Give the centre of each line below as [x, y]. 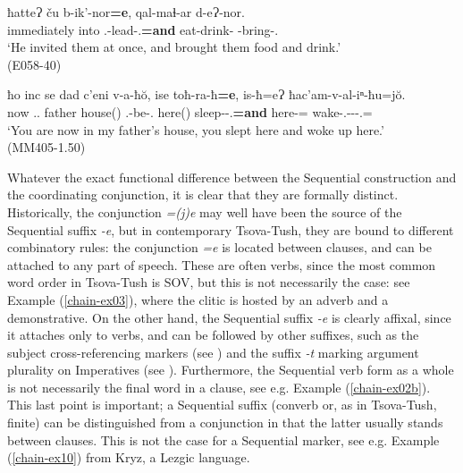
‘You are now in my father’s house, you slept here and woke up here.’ [196, 129]
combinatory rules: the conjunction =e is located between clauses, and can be [219, 247]
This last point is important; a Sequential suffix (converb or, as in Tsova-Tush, [222, 405]
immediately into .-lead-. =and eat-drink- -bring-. [143, 29]
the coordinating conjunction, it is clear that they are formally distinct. [203, 194]
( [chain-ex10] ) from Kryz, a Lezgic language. [129, 457]
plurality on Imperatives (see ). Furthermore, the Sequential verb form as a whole [231, 370]
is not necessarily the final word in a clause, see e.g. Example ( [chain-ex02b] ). [219, 387]
